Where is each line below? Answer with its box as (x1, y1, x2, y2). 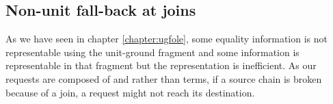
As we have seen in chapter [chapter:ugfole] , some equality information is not (5, 31, 328, 46)
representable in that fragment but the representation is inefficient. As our (5, 58, 317, 73)
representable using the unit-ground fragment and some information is (5, 44, 299, 59)
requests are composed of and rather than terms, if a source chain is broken (5, 71, 322, 86)
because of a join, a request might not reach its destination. (5, 85, 255, 99)
